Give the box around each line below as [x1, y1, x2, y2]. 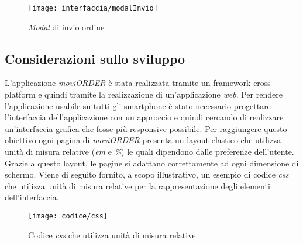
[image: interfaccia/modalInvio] [28, 4, 158, 12]
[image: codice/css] [28, 211, 108, 220]
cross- [253, 77, 274, 89]
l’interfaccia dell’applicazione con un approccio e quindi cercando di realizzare [5, 111, 284, 123]
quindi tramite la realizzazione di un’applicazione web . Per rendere [44, 88, 283, 100]
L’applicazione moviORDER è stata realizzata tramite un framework [5, 77, 251, 89]
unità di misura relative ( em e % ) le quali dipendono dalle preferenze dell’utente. [5, 145, 294, 158]
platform [5, 88, 36, 100]
